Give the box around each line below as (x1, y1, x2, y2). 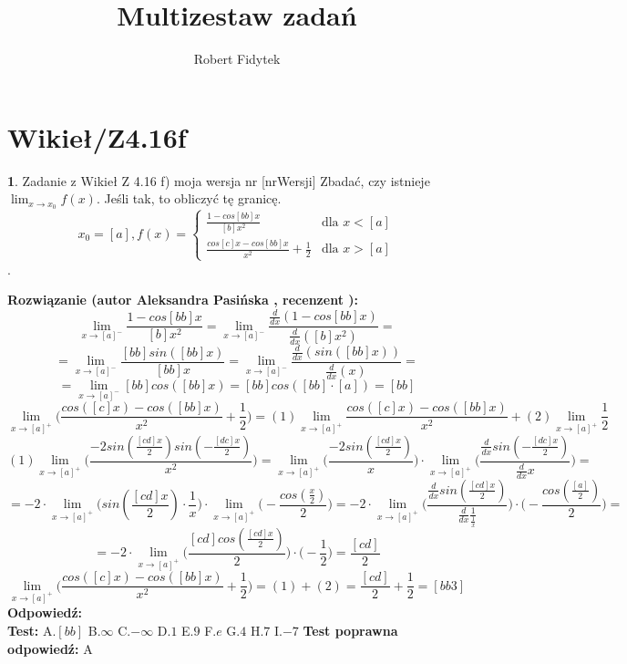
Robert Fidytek (193, 49, 281, 68)
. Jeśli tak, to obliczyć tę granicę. (96, 189, 282, 208)
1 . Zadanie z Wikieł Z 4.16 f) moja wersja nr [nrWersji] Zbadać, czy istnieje (7, 171, 430, 190)
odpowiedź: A (7, 638, 93, 658)
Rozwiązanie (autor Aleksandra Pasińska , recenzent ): (7, 290, 358, 309)
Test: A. (7, 620, 57, 639)
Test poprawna (303, 620, 398, 639)
